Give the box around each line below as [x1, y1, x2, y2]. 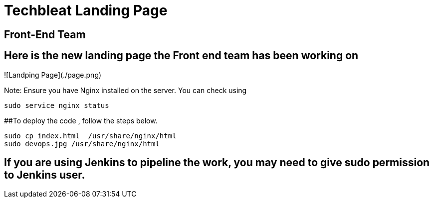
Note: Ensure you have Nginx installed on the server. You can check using [4, 86, 247, 95]
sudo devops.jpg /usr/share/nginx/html [4, 139, 160, 148]
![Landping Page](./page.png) [4, 70, 102, 79]
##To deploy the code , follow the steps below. [4, 116, 158, 125]
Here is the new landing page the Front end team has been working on [4, 49, 359, 62]
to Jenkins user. [4, 169, 85, 182]
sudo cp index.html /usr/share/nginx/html [4, 131, 177, 140]
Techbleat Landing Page [4, 2, 168, 19]
